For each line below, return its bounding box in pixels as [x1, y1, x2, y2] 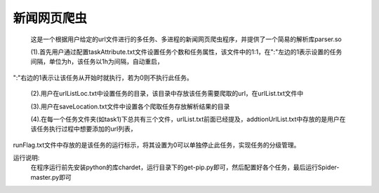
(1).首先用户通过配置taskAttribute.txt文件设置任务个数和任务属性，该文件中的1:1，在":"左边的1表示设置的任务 [30, 48, 343, 56]
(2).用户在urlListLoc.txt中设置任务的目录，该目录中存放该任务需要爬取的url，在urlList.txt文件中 [30, 90, 304, 98]
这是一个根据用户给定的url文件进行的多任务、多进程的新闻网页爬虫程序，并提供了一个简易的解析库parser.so [30, 35, 342, 43]
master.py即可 [30, 173, 72, 181]
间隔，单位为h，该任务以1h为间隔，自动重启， [30, 57, 164, 66]
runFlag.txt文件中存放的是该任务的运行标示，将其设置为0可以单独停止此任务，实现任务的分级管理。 [13, 141, 300, 149]
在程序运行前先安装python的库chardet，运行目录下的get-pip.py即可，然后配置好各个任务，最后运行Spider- [30, 163, 340, 171]
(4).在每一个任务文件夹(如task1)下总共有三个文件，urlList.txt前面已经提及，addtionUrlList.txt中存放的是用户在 [30, 115, 346, 123]
